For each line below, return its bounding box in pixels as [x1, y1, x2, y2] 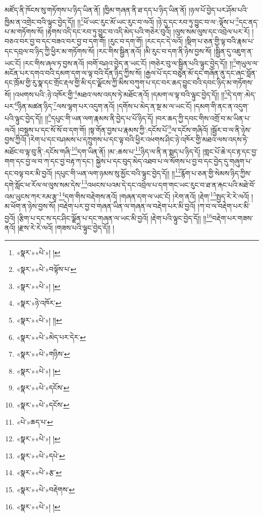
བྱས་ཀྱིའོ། [5, 134, 27, 145]
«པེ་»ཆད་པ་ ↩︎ [16, 416, 53, 427]
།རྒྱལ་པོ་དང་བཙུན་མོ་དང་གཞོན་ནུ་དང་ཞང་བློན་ [144, 67, 257, 78]
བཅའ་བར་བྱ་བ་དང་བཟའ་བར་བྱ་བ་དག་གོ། [5, 36, 106, 46]
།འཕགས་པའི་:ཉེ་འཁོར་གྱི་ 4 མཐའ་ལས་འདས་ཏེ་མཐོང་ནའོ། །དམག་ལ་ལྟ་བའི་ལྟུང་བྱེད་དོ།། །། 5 [13, 88, 228, 99]
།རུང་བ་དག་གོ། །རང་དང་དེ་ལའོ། [108, 36, 183, 46]
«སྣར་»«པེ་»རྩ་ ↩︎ [16, 467, 62, 478]
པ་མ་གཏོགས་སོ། [5, 26, 44, 36]
